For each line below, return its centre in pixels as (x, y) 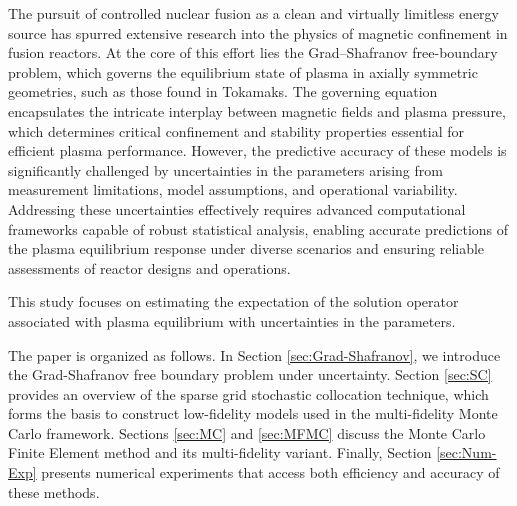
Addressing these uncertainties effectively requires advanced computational (237, 208)
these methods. (54, 491)
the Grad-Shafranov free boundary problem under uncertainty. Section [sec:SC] (250, 374)
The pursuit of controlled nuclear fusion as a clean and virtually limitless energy (253, 13)
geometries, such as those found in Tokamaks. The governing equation (223, 91)
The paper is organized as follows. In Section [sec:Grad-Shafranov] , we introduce (254, 354)
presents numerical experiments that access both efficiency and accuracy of (270, 472)
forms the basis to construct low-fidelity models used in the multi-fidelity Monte (253, 413)
